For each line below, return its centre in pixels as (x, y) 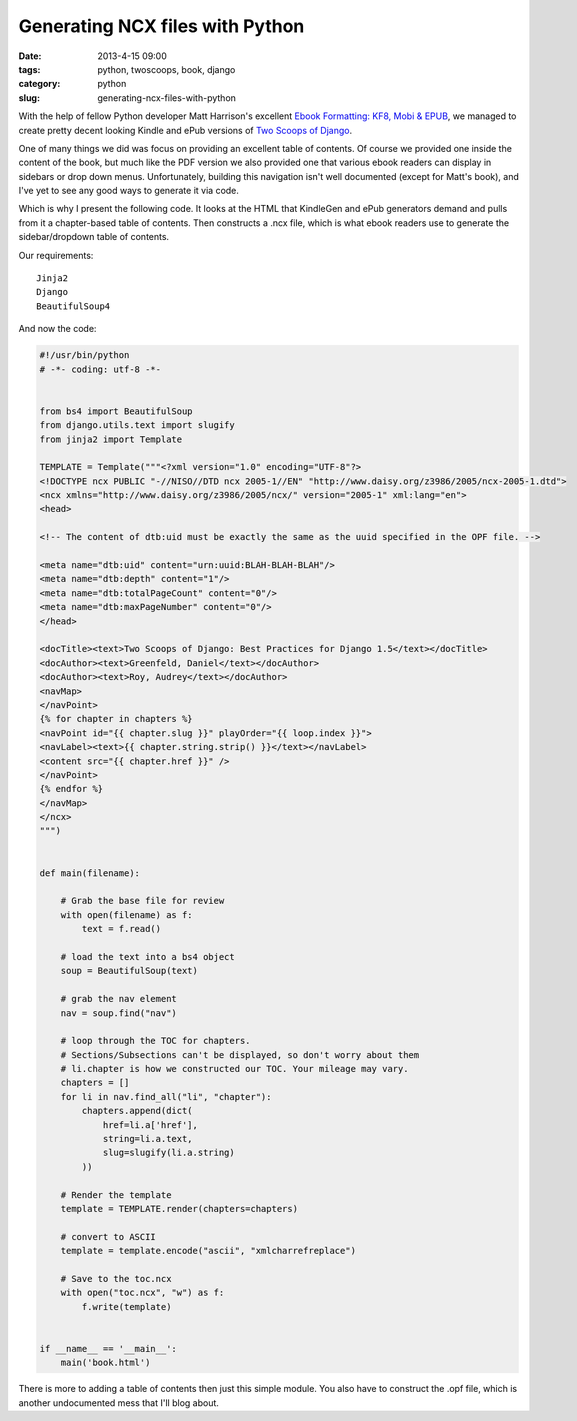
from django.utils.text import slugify (137, 425)
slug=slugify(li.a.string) (168, 1153)
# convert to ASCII (108, 1236)
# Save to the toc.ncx (116, 1278)
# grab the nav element (118, 999)
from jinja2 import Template (111, 439)
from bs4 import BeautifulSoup (116, 411)
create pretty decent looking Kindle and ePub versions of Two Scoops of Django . (185, 130)
